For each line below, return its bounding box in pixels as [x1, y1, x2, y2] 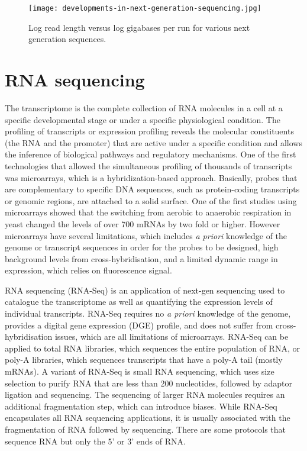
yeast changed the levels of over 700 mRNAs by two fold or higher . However [5, 217, 280, 230]
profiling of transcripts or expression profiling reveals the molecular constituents [5, 125, 294, 137]
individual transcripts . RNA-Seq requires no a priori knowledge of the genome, [5, 307, 291, 320]
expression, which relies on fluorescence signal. [5, 264, 172, 276]
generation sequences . [28, 33, 106, 45]
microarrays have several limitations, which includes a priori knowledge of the [5, 229, 287, 241]
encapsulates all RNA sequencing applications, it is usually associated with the [5, 411, 290, 424]
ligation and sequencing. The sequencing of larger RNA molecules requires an [5, 388, 285, 401]
